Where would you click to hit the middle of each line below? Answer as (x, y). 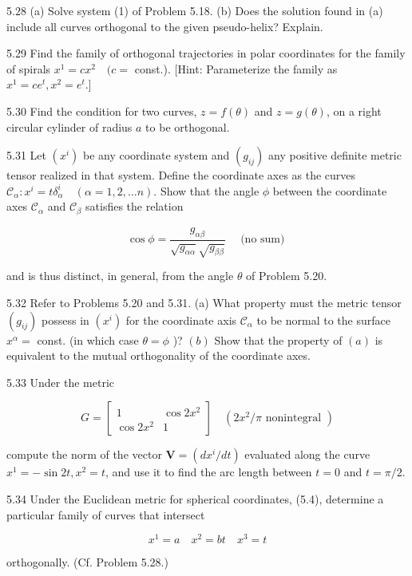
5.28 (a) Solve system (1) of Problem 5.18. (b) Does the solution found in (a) (195, 10)
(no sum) (263, 240)
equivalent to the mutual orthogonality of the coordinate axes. (158, 355)
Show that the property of (278, 339)
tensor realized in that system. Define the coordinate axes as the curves (181, 175)
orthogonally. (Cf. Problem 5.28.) (87, 562)
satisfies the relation (135, 206)
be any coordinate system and (156, 155)
